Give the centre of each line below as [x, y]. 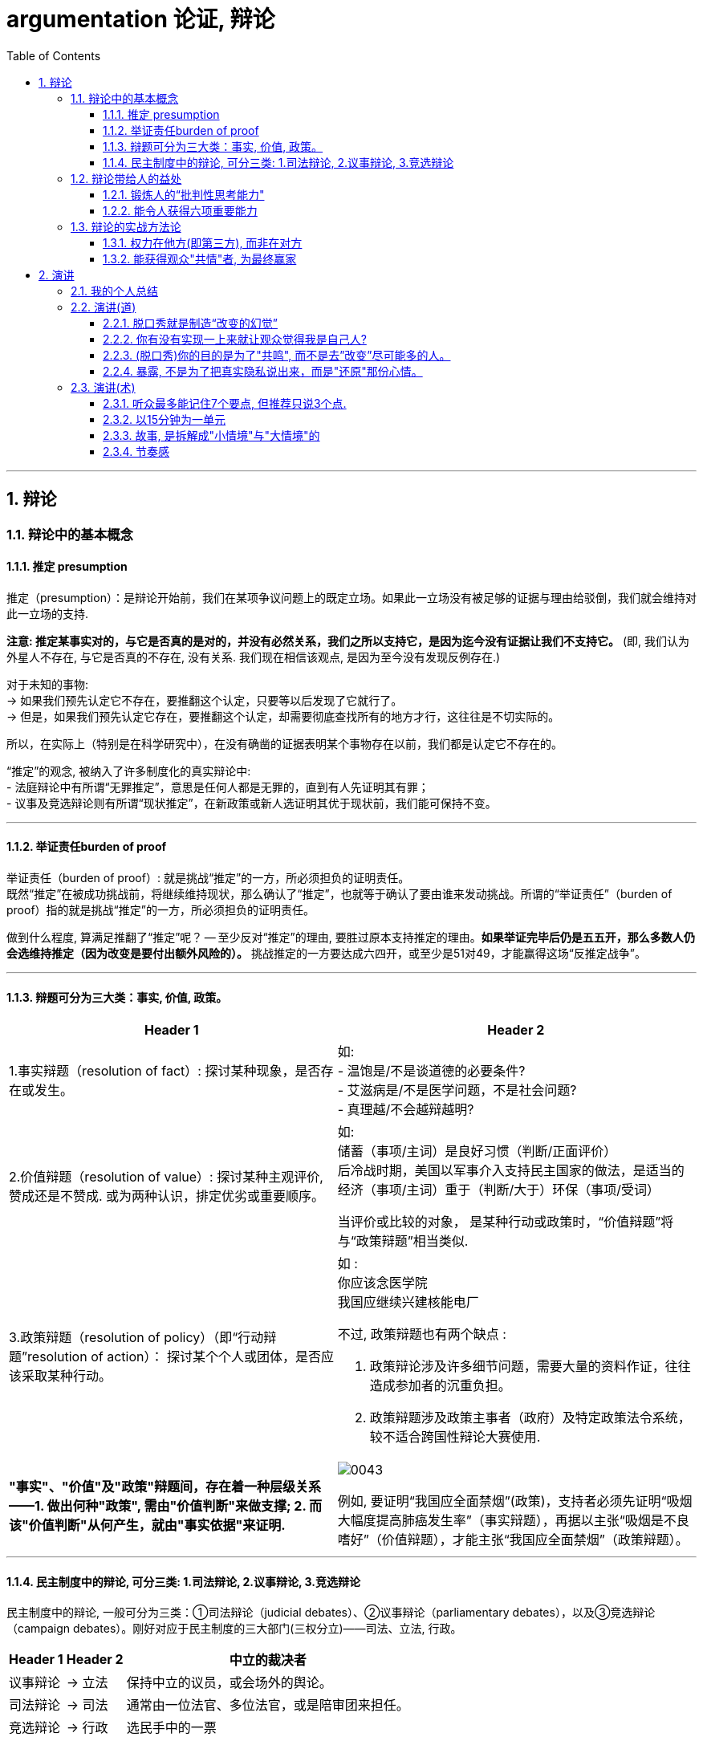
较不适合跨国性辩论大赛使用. [455, 1437]
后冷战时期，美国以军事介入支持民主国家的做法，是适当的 [511, 1171]
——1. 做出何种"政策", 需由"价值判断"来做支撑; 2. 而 [166, 1506]
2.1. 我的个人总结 [115, 291]
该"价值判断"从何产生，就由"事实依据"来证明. [147, 1525]
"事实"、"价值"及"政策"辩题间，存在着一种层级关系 [165, 1487]
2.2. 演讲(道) [104, 307]
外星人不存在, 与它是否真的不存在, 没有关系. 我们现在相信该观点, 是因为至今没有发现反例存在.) [254, 657]
